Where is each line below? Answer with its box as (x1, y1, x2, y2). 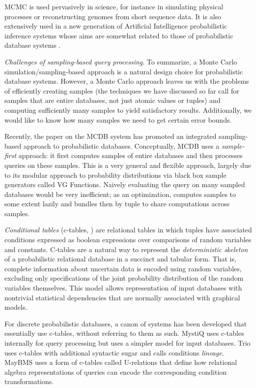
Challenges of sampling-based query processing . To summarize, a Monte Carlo (4, 56, 237, 66)
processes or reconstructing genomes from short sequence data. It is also (4, 11, 222, 21)
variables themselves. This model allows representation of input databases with (4, 283, 242, 293)
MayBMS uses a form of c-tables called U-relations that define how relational (4, 357, 237, 367)
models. (4, 302, 28, 312)
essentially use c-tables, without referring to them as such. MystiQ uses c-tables (4, 328, 244, 338)
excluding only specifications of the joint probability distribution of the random (4, 273, 244, 283)
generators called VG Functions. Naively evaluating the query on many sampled (4, 179, 245, 190)
